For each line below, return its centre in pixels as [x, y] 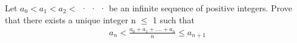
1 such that [174, 19]
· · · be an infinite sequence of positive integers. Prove [186, 8]
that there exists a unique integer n [71, 19]
